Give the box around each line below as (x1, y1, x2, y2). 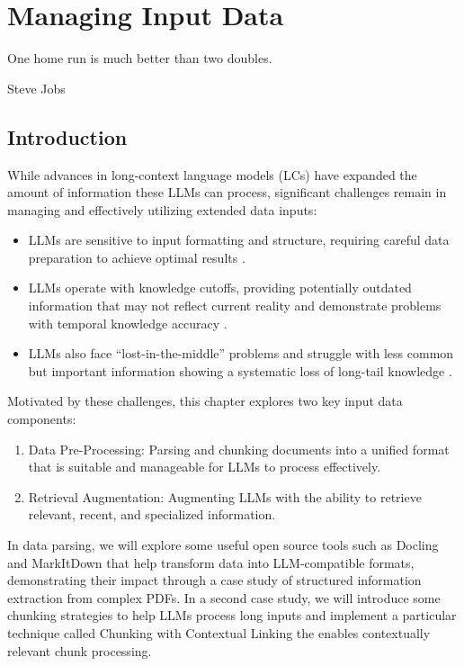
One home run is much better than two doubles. (7, 49, 272, 67)
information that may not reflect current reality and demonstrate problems (28, 296, 442, 315)
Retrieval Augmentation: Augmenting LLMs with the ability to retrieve (28, 487, 422, 506)
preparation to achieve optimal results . (28, 247, 245, 266)
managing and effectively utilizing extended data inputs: (7, 200, 317, 219)
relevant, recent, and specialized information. (28, 505, 276, 524)
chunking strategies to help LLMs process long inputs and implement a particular (7, 606, 457, 625)
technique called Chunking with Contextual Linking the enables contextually (7, 623, 431, 642)
